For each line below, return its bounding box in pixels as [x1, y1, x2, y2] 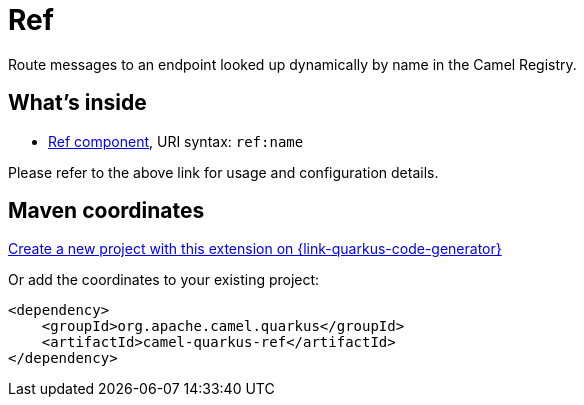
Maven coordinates [8, 198, 205, 224]
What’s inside [8, 90, 147, 116]
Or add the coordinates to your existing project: [8, 271, 320, 289]
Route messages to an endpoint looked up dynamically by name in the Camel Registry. [8, 55, 577, 73]
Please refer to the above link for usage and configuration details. [8, 163, 439, 181]
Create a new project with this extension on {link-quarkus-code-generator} [8, 240, 502, 258]
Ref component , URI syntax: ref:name [48, 132, 304, 150]
